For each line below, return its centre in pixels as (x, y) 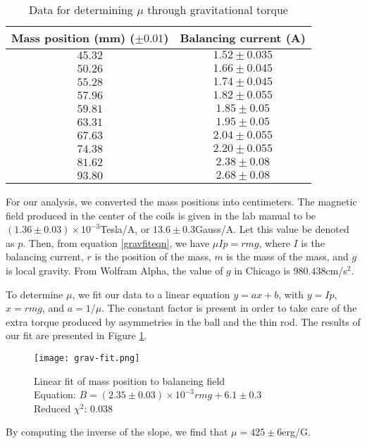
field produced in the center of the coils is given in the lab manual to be (161, 215)
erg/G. (296, 432)
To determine (35, 294)
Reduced (52, 408)
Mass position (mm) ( (73, 38)
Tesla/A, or (125, 229)
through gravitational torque (218, 9)
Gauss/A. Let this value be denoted (272, 229)
